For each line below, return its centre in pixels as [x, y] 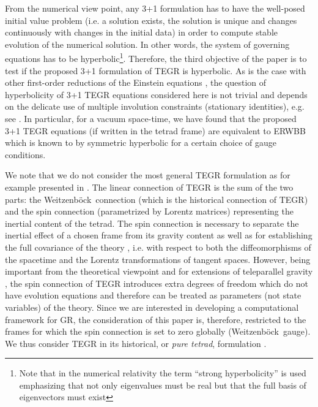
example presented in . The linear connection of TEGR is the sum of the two [149, 187]
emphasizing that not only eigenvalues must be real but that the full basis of [163, 385]
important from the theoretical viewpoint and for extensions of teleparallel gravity [159, 271]
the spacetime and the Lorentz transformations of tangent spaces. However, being [158, 259]
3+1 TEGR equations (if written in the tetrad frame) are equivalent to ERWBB [155, 130]
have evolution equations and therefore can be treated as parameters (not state [153, 295]
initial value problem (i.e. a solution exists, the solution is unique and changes [151, 20]
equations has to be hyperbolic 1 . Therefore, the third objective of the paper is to [156, 58]
